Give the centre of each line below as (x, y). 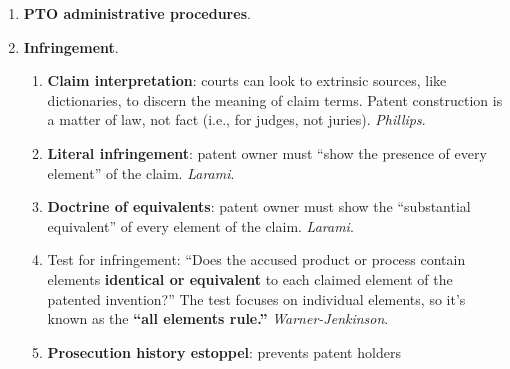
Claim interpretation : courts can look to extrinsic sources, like (247, 80)
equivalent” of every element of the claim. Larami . (200, 225)
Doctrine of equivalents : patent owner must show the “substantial (259, 206)
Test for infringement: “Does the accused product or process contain (256, 259)
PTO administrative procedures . (137, 13)
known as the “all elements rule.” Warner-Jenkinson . (218, 318)
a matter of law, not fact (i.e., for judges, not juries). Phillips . (236, 119)
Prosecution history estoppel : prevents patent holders (224, 351)
